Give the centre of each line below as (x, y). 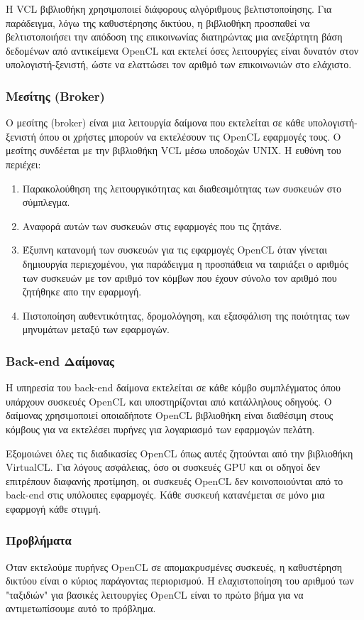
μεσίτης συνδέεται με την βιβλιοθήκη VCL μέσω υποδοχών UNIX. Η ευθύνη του (173, 150)
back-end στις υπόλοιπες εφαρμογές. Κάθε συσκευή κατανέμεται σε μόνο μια (165, 495)
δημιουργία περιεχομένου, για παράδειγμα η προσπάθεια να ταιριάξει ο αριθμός (185, 263)
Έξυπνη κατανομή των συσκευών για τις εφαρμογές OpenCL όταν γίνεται (175, 250)
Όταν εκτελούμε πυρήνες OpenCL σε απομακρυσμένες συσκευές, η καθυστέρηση (174, 566)
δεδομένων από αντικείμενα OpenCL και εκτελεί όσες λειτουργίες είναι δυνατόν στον (182, 50)
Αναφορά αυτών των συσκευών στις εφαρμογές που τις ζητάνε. (152, 225)
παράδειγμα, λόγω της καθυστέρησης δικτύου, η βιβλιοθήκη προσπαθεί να (158, 22)
